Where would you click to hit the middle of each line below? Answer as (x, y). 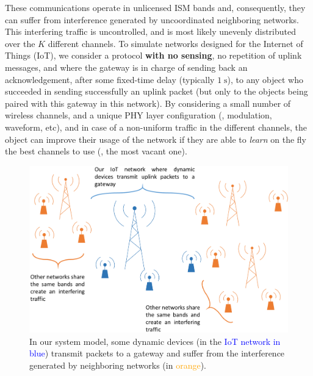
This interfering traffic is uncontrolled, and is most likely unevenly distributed (151, 31)
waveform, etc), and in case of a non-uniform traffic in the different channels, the (156, 127)
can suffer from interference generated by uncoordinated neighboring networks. (152, 19)
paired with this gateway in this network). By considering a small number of (148, 103)
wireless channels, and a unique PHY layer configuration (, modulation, (139, 115)
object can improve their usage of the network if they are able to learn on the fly (156, 139)
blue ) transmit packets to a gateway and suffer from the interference (157, 353)
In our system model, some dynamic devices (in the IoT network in (155, 341)
